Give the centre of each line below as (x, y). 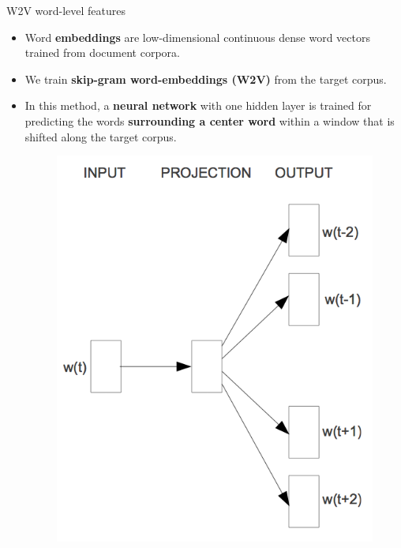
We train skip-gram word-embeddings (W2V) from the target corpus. (206, 79)
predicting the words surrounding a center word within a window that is (210, 120)
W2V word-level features (66, 10)
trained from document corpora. (102, 53)
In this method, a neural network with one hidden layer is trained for (198, 105)
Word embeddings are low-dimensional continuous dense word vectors (197, 37)
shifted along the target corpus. (101, 136)
